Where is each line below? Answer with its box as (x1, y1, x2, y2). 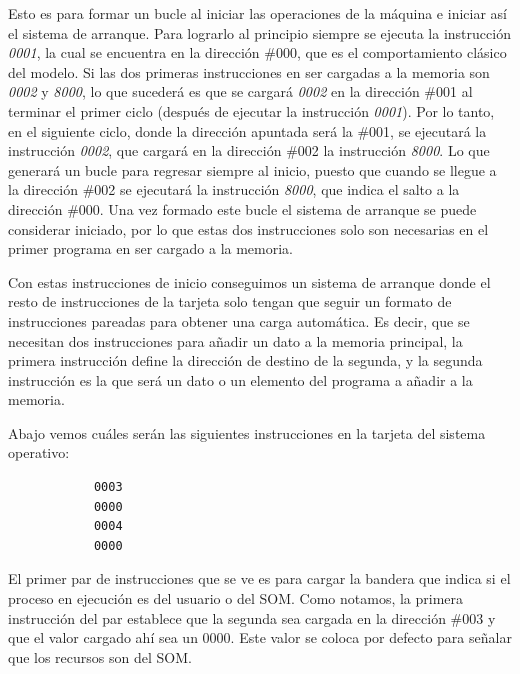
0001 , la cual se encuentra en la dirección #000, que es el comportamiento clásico (8, 42, 507, 63)
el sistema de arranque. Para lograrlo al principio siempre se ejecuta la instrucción (8, 22, 511, 43)
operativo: (8, 442, 70, 463)
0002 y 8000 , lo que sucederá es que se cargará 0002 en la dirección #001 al (8, 81, 473, 102)
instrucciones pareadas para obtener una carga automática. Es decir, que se (8, 310, 470, 331)
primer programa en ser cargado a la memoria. (8, 238, 293, 259)
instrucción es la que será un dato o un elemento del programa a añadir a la (8, 369, 473, 390)
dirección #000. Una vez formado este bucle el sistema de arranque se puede (8, 198, 477, 219)
